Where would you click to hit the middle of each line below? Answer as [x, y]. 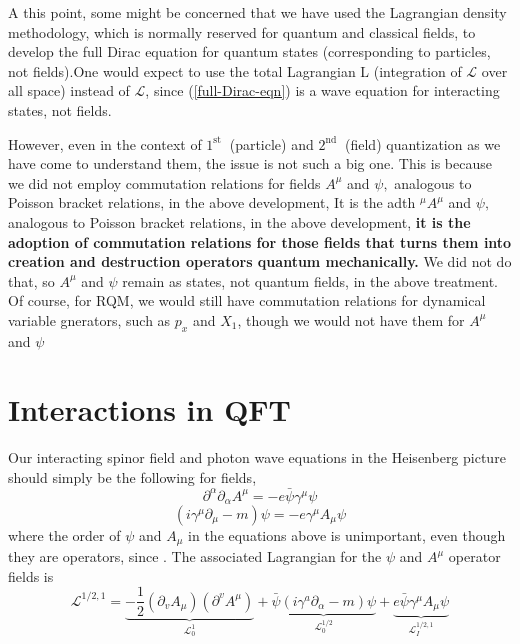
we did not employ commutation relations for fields [164, 182]
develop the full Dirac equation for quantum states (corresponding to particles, [249, 51]
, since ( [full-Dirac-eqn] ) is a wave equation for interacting [322, 90]
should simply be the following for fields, [132, 477]
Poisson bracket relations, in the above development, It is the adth [212, 202]
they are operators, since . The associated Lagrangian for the [195, 556]
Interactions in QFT [149, 409]
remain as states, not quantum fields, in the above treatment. [310, 280]
